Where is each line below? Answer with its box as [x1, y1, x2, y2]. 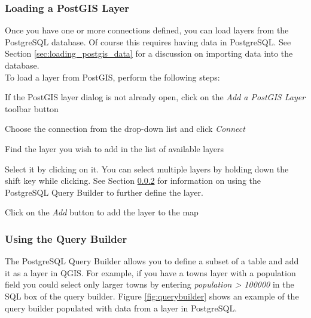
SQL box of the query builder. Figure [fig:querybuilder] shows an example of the [5, 289, 299, 302]
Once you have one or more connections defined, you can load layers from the [5, 24, 289, 36]
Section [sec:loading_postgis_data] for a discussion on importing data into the [5, 47, 293, 60]
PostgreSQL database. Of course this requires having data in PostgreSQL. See [5, 35, 291, 48]
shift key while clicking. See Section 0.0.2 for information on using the [5, 174, 261, 187]
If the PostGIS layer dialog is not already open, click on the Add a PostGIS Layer [5, 91, 306, 103]
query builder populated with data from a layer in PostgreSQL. [5, 301, 237, 314]
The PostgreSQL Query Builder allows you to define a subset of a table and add [5, 255, 299, 267]
